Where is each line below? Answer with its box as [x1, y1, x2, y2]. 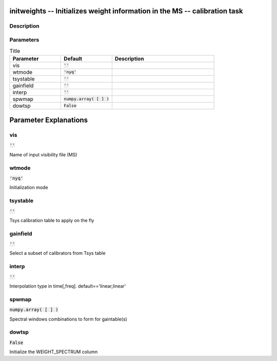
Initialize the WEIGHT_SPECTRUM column [9, 349, 98, 355]
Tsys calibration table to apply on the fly [9, 217, 94, 223]
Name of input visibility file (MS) [9, 151, 77, 157]
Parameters [9, 36, 39, 43]
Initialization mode [9, 185, 48, 191]
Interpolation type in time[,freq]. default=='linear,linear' [9, 283, 126, 289]
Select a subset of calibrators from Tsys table [9, 250, 106, 256]
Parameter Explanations [9, 116, 88, 125]
